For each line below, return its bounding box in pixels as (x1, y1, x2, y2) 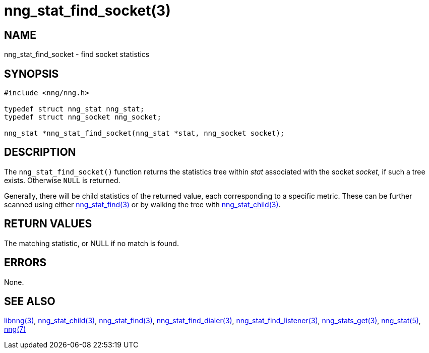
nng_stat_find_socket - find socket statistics (4, 50, 150, 59)
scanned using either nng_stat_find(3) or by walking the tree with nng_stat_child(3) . (4, 200, 281, 209)
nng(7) (4, 325, 26, 334)
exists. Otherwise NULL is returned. (4, 175, 120, 185)
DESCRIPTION (4, 146, 76, 159)
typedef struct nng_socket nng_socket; (4, 113, 161, 122)
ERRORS (4, 256, 47, 269)
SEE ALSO (4, 295, 55, 308)
